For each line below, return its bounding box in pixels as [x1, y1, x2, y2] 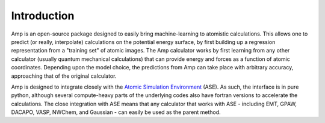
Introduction [11, 9, 75, 22]
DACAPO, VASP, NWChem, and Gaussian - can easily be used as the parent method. [11, 109, 221, 116]
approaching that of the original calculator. [11, 72, 117, 80]
